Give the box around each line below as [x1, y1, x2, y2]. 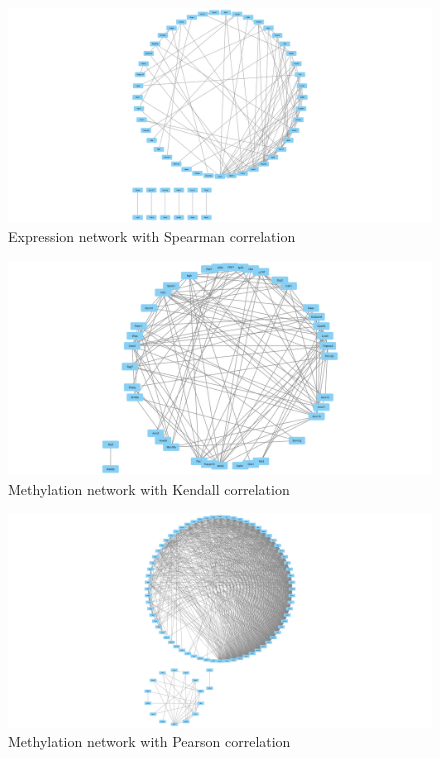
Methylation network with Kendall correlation [8, 478, 290, 499]
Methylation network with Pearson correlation [8, 731, 291, 752]
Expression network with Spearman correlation [8, 226, 296, 247]
